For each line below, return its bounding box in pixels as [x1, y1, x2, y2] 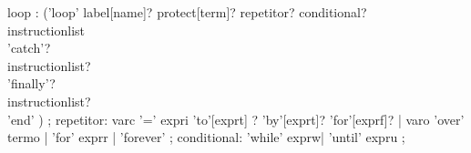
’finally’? [7, 74, 56, 93]
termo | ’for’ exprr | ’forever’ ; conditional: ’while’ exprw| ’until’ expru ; [7, 127, 405, 147]
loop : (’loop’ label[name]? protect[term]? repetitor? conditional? [7, 3, 367, 21]
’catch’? [7, 38, 51, 57]
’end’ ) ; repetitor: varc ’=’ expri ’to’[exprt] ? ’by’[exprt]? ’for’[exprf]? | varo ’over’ [7, 109, 465, 128]
